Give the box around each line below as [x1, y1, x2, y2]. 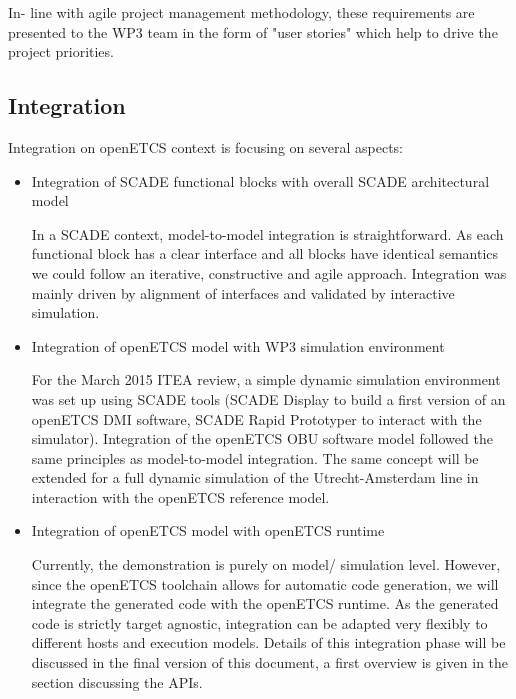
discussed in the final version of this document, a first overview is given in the [31, 652, 509, 673]
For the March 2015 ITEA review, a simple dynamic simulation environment [31, 369, 501, 390]
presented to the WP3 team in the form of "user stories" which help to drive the [8, 21, 498, 42]
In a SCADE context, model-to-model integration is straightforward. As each [31, 223, 504, 244]
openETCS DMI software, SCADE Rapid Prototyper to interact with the [31, 408, 482, 429]
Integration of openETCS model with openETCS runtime [31, 520, 385, 541]
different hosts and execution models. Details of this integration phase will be [31, 632, 506, 653]
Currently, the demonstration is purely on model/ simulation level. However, [31, 554, 501, 575]
